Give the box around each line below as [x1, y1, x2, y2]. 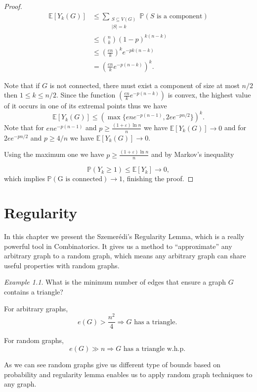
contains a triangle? [4, 287, 63, 297]
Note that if [4, 80, 40, 90]
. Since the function [56, 90, 116, 100]
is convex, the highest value [168, 90, 251, 100]
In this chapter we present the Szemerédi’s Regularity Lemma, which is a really [4, 231, 245, 242]
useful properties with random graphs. [4, 260, 120, 270]
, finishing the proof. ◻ [123, 173, 194, 184]
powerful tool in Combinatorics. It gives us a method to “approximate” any [4, 241, 232, 251]
